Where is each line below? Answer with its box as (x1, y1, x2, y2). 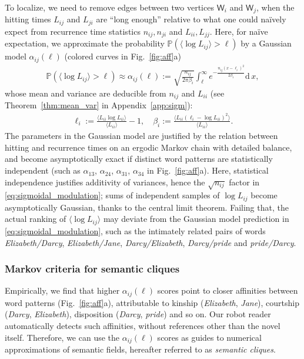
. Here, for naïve (209, 25, 268, 37)
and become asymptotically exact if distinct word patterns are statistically (5, 152, 273, 165)
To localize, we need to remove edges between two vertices (5, 1, 214, 13)
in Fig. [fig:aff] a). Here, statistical (147, 164, 269, 177)
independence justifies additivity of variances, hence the (5, 175, 205, 188)
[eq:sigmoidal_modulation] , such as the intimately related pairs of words (5, 224, 266, 237)
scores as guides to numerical (157, 331, 262, 343)
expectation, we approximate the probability (5, 37, 165, 49)
